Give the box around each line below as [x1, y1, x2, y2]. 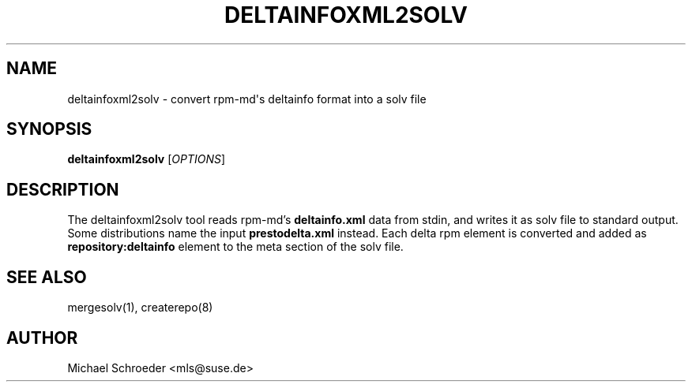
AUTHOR [6, 327, 78, 348]
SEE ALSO [6, 267, 87, 287]
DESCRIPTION [6, 179, 119, 200]
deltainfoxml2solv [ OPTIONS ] [67, 152, 226, 166]
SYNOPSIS [6, 119, 92, 140]
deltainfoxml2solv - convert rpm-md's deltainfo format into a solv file [67, 91, 427, 106]
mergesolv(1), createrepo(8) [67, 300, 213, 315]
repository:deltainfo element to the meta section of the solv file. [67, 240, 404, 254]
